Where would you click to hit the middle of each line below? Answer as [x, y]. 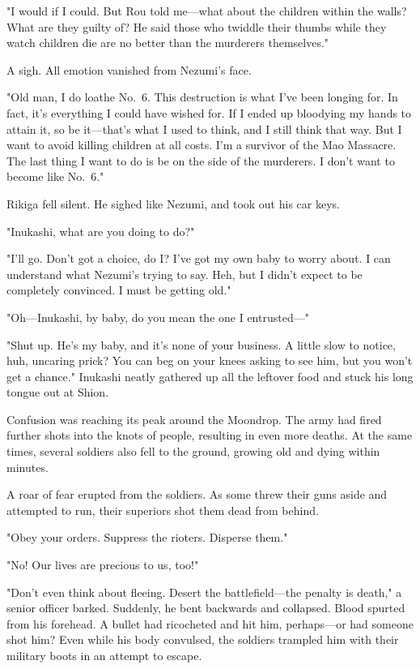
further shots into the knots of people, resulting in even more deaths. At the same [210, 435]
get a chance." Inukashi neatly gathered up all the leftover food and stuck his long [210, 376]
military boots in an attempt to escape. [104, 655]
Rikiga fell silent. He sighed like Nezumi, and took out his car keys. [173, 203]
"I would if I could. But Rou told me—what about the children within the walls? [207, 11]
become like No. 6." [55, 176]
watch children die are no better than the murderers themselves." [168, 43]
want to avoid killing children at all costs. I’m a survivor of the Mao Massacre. [202, 145]
